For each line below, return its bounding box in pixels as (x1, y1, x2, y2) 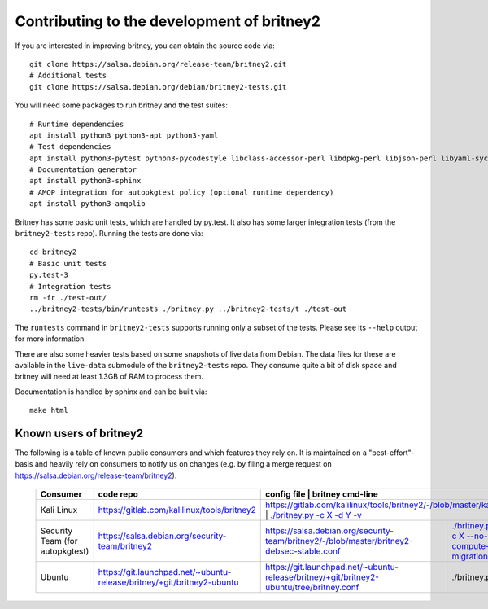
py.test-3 (29, 270, 68, 280)
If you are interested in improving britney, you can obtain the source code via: (15, 41, 276, 50)
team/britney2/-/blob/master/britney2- (265, 536, 414, 547)
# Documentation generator (29, 165, 137, 174)
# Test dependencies (29, 142, 111, 151)
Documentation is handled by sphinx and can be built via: (15, 387, 207, 397)
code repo (98, 489, 138, 500)
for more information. (15, 334, 87, 344)
